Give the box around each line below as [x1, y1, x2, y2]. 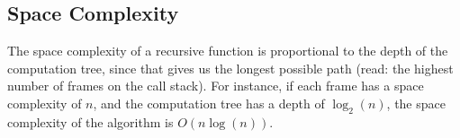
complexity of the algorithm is [7, 112, 174, 131]
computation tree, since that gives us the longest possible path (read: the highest [7, 58, 454, 77]
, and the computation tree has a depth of [93, 93, 325, 112]
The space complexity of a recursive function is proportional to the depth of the [7, 41, 448, 60]
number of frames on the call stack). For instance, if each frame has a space [7, 76, 424, 95]
